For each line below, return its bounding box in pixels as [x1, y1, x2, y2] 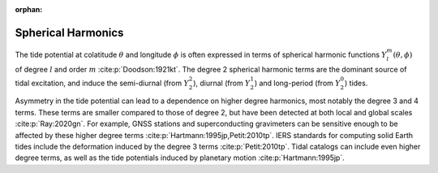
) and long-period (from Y [254, 78, 341, 88]
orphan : [15, 5, 43, 14]
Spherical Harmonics [15, 25, 124, 40]
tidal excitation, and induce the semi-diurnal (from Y [15, 78, 190, 88]
